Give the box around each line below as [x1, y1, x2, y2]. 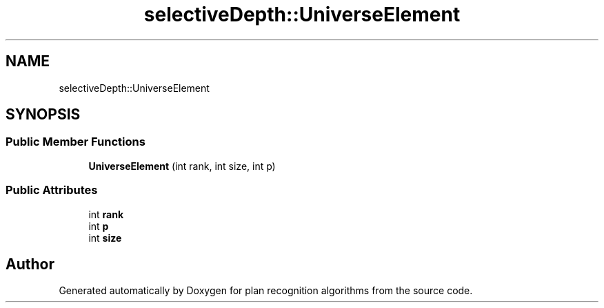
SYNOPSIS [6, 106, 81, 124]
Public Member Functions [6, 135, 145, 149]
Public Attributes [6, 183, 98, 198]
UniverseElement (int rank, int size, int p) [88, 160, 276, 172]
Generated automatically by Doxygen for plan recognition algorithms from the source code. [59, 285, 473, 297]
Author [6, 255, 54, 273]
